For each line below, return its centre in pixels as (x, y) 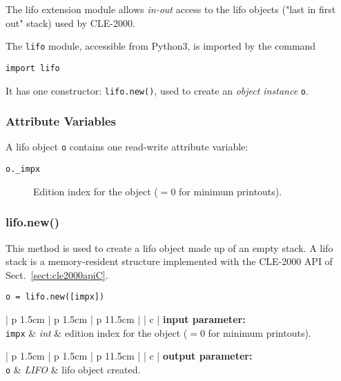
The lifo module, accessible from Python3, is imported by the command (161, 46)
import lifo (33, 68)
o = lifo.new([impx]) (55, 297)
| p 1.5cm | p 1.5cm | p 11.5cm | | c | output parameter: (129, 356)
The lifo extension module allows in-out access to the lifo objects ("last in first (171, 9)
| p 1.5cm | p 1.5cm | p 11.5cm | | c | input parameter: (126, 319)
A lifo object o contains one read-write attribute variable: (127, 147)
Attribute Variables (61, 121)
